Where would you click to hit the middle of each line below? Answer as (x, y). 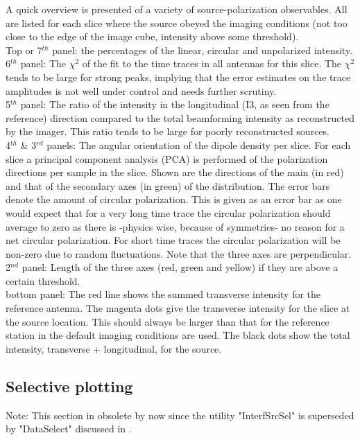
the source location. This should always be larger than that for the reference (168, 321)
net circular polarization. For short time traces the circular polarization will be (173, 240)
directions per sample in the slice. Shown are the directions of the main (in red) (175, 172)
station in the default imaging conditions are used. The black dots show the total (178, 335)
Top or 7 (24, 50)
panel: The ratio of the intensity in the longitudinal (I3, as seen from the (175, 104)
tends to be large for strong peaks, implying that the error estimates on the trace (178, 77)
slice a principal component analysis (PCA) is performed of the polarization (167, 158)
